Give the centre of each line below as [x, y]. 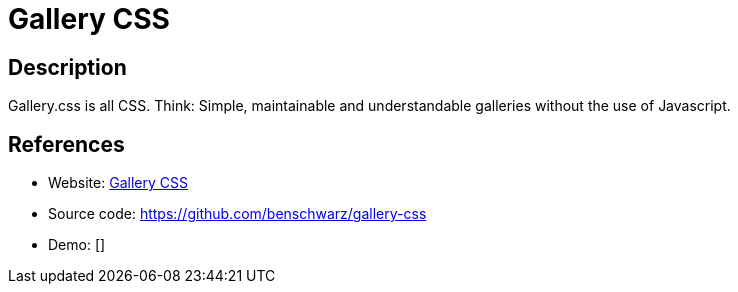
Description [67, 67]
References [66, 144]
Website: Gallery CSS [118, 183]
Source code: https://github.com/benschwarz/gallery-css [237, 214]
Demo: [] [77, 245]
